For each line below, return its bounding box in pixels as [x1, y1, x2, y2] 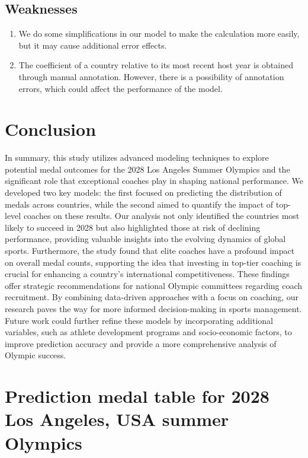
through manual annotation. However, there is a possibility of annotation [18, 70, 284, 82]
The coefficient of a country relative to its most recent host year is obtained [18, 59, 293, 71]
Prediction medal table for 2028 [5, 384, 269, 408]
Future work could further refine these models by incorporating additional [5, 314, 273, 326]
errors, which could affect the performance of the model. [18, 82, 223, 94]
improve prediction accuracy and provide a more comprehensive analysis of [5, 337, 277, 349]
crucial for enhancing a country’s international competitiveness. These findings [5, 268, 290, 280]
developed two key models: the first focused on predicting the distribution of [5, 186, 282, 199]
